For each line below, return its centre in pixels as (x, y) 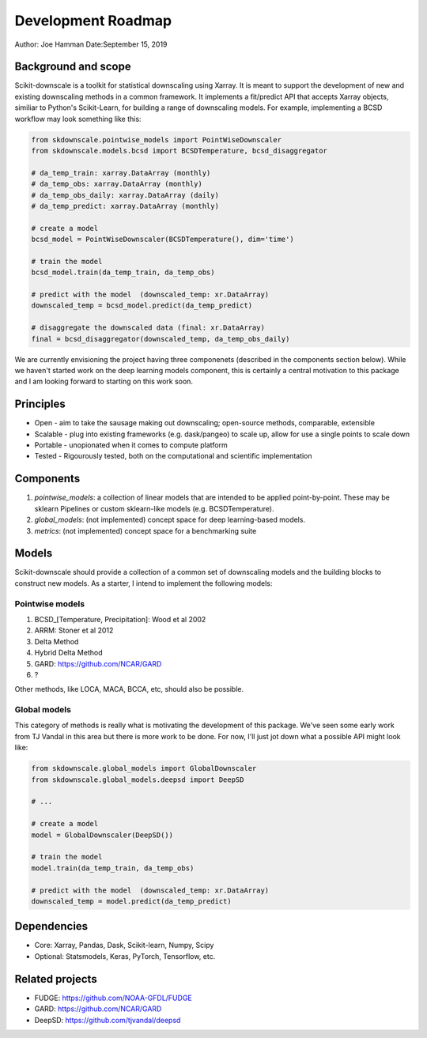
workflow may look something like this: (78, 119)
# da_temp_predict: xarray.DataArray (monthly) (125, 206)
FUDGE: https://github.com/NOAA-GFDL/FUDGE (113, 998)
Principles (40, 404)
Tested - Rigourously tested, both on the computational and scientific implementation (173, 456)
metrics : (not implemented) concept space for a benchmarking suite (145, 530)
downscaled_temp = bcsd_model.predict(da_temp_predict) (142, 306)
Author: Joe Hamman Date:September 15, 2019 (91, 44)
